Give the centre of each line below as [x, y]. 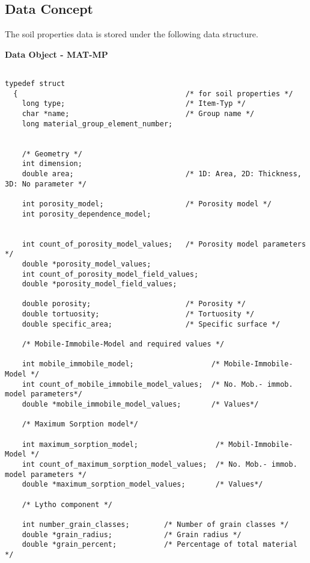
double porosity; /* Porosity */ [134, 304]
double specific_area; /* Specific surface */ [151, 324]
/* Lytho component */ [67, 504]
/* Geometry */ [52, 154]
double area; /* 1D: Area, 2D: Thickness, [162, 174]
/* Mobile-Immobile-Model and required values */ [123, 344]
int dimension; [52, 164]
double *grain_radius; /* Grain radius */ [132, 534]
